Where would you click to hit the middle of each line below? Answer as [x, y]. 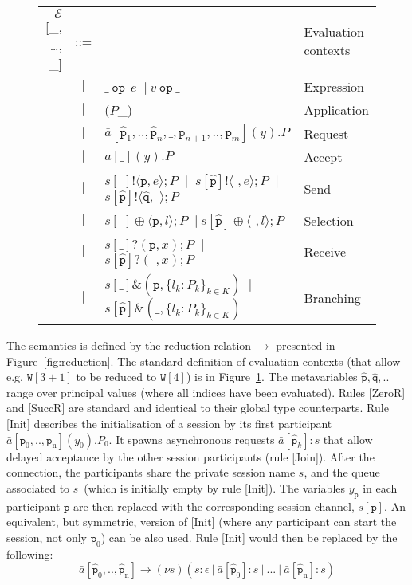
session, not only [47, 537]
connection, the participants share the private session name [151, 472]
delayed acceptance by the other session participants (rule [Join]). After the [190, 456]
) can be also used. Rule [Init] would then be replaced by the [249, 537]
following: [30, 554]
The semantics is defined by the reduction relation [129, 345]
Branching [332, 297]
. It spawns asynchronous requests [192, 439]
